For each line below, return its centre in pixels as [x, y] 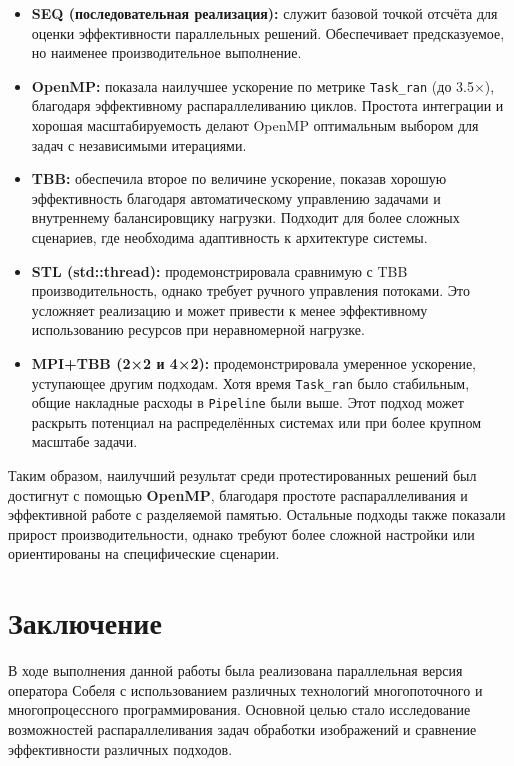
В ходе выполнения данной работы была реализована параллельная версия [235, 670]
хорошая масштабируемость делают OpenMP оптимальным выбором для [255, 125]
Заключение [85, 622]
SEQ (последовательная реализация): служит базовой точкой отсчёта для [264, 13]
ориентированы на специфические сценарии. [144, 553]
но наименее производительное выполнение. [166, 52]
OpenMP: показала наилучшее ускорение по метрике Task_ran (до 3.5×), [263, 85]
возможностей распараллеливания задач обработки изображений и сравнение [242, 728]
